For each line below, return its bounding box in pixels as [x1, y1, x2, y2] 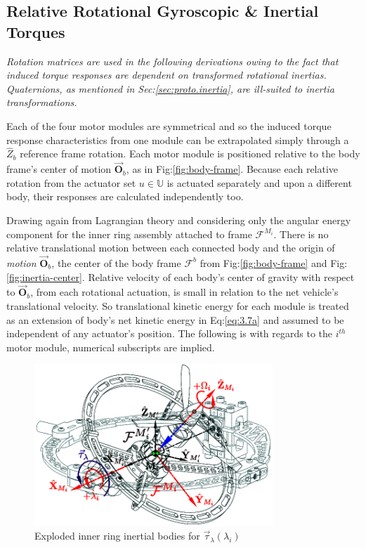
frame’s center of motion [6, 162, 112, 176]
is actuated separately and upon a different [166, 175, 352, 190]
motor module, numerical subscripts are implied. [6, 339, 215, 354]
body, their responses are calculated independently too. [6, 189, 244, 204]
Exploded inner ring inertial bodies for [34, 528, 200, 543]
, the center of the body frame [51, 255, 181, 270]
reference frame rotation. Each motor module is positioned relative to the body [20, 146, 360, 161]
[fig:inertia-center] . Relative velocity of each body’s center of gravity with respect [6, 269, 355, 284]
